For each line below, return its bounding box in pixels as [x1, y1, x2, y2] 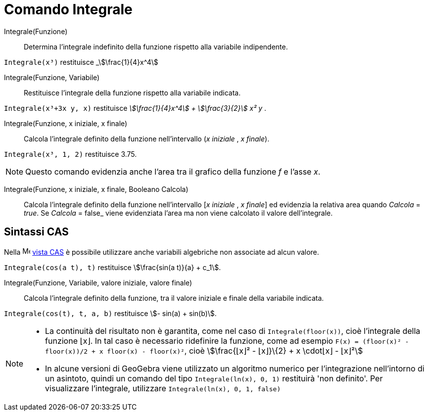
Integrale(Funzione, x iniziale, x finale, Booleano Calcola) [4, 184, 189, 193]
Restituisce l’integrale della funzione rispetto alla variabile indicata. [24, 88, 241, 97]
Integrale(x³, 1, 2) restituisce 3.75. [4, 149, 137, 158]
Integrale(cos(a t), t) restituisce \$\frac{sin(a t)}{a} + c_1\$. [4, 263, 221, 272]
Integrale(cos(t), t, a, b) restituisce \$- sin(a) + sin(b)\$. [4, 309, 217, 318]
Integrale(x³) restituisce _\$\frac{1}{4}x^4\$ [4, 57, 158, 66]
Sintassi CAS [4, 226, 69, 238]
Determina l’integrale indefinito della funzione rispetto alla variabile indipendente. [24, 42, 288, 51]
